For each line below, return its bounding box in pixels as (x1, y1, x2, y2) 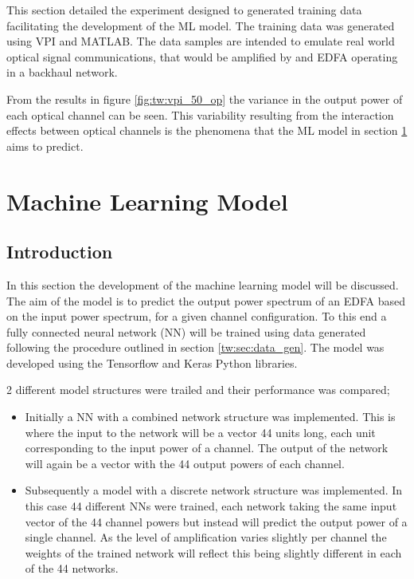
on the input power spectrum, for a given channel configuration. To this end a (6, 308, 387, 325)
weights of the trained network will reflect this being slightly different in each (25, 544, 402, 561)
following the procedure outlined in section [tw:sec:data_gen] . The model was (6, 339, 385, 356)
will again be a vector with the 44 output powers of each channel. (25, 455, 345, 471)
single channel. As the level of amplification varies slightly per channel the (25, 529, 387, 546)
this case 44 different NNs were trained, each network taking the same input (25, 498, 397, 514)
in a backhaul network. (6, 64, 118, 81)
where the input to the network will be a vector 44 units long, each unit (25, 423, 376, 440)
